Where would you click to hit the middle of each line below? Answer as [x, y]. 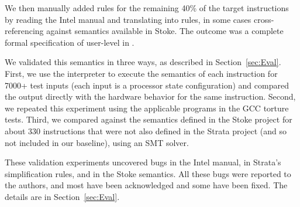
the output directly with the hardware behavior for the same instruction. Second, [150, 96]
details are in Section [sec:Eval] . [62, 196]
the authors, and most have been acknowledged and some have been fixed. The [146, 185]
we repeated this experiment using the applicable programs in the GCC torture [147, 108]
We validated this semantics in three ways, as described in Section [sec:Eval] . [143, 62]
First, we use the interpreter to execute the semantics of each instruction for [141, 73]
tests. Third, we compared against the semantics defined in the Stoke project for [149, 119]
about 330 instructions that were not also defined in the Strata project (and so [146, 130]
